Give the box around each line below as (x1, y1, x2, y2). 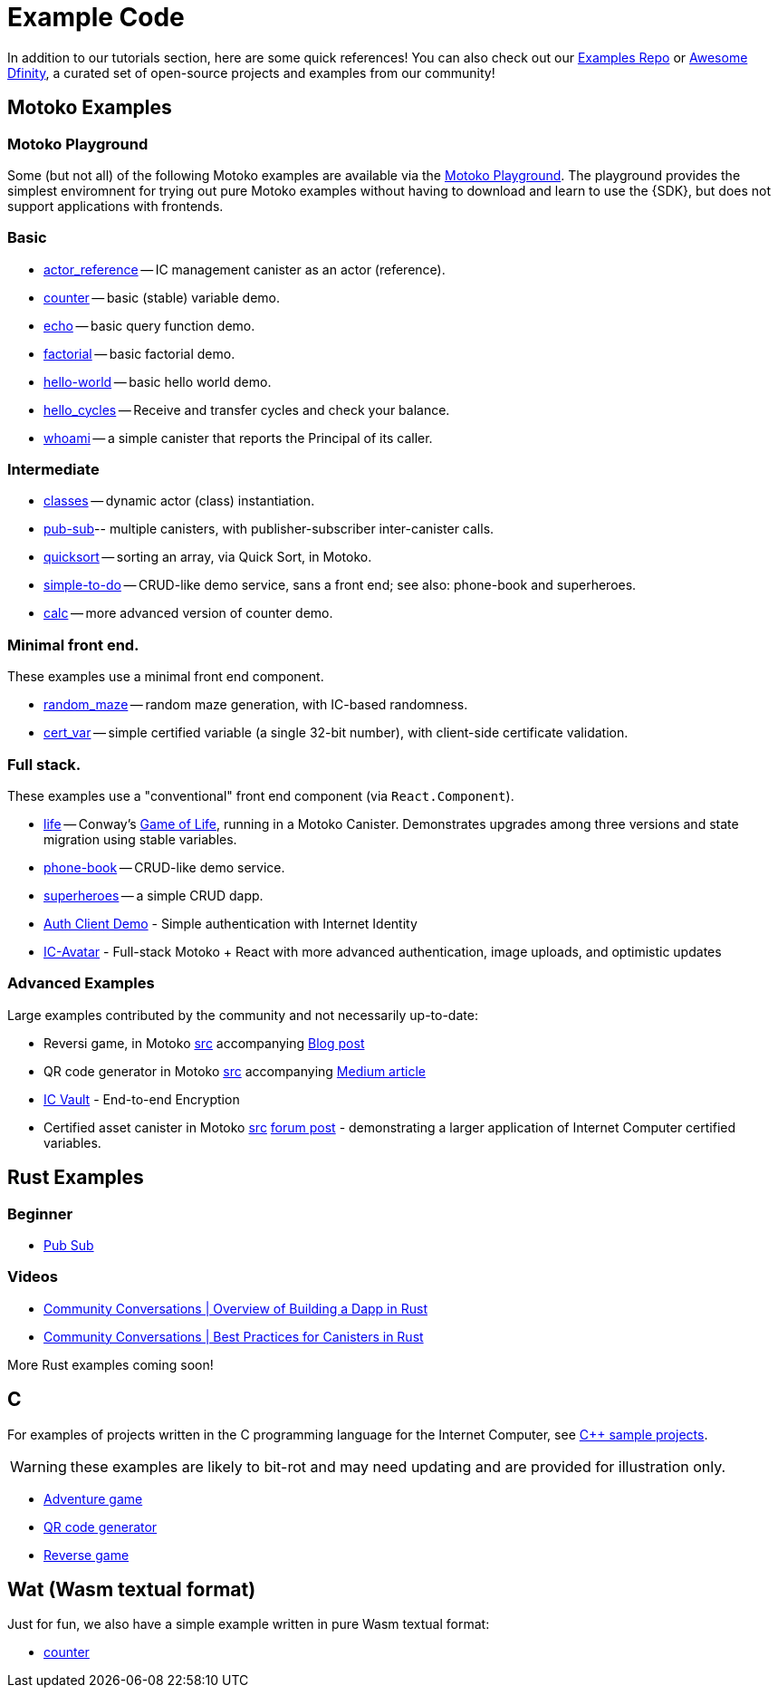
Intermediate (7, 460, 100, 479)
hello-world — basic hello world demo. (43, 373, 272, 390)
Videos (7, 1267, 58, 1286)
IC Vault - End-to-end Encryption (43, 1091, 240, 1107)
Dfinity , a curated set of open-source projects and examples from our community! (7, 64, 495, 81)
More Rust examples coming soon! (7, 1356, 214, 1372)
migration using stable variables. (43, 831, 237, 847)
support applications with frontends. (7, 197, 224, 214)
